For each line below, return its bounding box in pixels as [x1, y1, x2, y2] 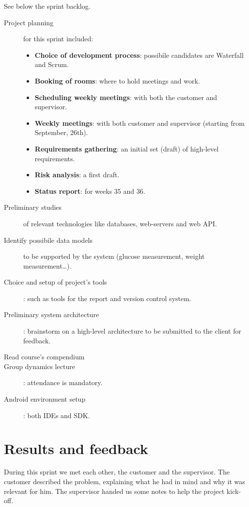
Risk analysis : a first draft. [34, 169, 120, 180]
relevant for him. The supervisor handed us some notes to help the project [4, 486, 225, 496]
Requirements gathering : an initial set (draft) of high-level [34, 143, 219, 153]
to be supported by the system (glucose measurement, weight [23, 251, 205, 261]
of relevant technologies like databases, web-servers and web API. [23, 218, 217, 228]
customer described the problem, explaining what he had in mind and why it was [4, 476, 245, 486]
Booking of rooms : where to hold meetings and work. [34, 75, 200, 85]
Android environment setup [4, 394, 86, 404]
